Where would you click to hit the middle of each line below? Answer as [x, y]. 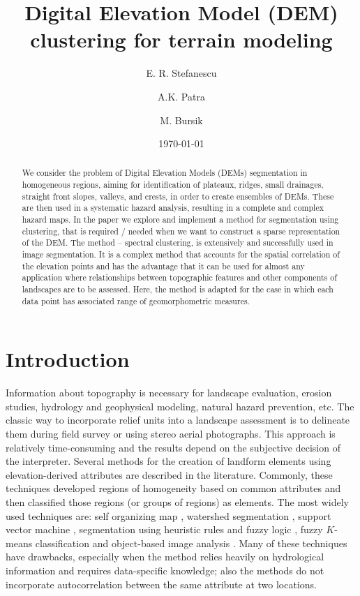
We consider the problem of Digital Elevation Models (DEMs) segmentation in [165, 173]
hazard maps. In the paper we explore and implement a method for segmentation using [180, 219]
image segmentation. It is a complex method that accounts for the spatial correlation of [181, 254]
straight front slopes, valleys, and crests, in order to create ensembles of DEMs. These [178, 196]
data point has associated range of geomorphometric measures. [136, 300]
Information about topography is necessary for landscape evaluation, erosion [169, 393]
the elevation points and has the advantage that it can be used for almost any [163, 266]
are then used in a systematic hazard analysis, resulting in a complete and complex [173, 208]
